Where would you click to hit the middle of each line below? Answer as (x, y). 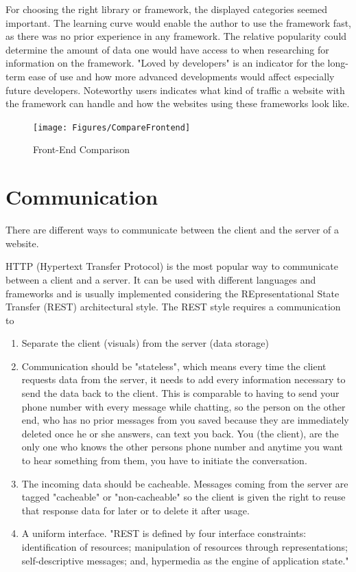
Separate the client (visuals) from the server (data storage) (145, 343)
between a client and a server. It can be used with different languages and (161, 279)
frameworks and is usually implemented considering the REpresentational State (173, 293)
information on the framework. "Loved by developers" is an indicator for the (165, 63)
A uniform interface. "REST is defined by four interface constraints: (164, 533)
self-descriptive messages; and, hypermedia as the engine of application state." (185, 560)
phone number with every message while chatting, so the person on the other (183, 406)
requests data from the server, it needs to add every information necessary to (183, 379)
